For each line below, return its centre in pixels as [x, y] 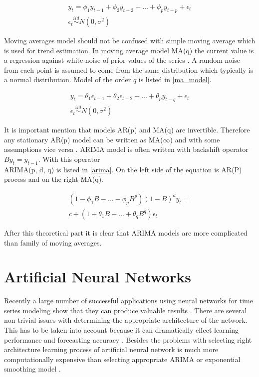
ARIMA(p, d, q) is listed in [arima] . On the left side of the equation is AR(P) [123, 169]
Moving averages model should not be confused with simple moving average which [130, 41]
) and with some [195, 139]
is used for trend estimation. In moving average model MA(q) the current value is [129, 50]
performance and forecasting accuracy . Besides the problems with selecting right [128, 339]
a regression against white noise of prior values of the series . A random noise [122, 60]
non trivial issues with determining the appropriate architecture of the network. [126, 320]
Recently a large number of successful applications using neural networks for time [129, 301]
